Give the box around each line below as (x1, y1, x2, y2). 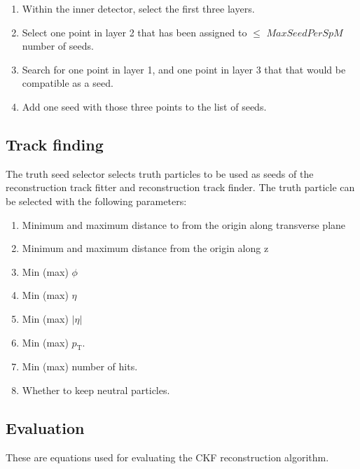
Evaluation (6, 416, 85, 438)
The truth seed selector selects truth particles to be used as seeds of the (6, 166, 314, 181)
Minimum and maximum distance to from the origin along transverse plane (22, 217, 346, 232)
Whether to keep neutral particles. (22, 382, 170, 397)
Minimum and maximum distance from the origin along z (22, 241, 269, 255)
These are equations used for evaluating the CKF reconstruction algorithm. (6, 449, 329, 464)
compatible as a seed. (22, 76, 113, 90)
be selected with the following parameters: (6, 193, 187, 208)
